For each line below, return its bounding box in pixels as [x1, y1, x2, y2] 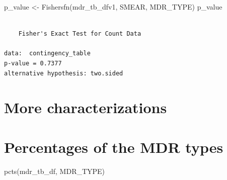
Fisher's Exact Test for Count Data [18, 30, 141, 38]
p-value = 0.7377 [4, 59, 62, 67]
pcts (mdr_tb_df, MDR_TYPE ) [4, 165, 105, 176]
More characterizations [4, 97, 167, 118]
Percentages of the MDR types [4, 136, 223, 157]
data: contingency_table [4, 50, 91, 57]
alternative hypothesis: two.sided [4, 69, 123, 77]
